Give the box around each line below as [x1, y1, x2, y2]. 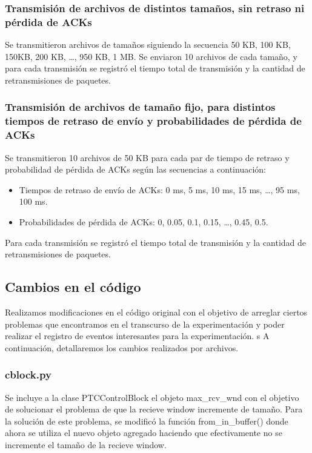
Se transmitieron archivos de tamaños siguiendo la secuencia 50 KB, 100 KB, [5, 38, 291, 51]
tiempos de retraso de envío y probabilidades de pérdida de [5, 113, 302, 128]
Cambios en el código [5, 277, 141, 296]
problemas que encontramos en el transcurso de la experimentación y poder [5, 317, 285, 330]
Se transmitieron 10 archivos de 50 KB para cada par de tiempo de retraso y [5, 151, 290, 164]
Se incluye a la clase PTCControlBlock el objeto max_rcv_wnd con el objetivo [5, 391, 299, 403]
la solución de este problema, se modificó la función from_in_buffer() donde [5, 414, 288, 427]
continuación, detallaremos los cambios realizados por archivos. [5, 341, 239, 354]
